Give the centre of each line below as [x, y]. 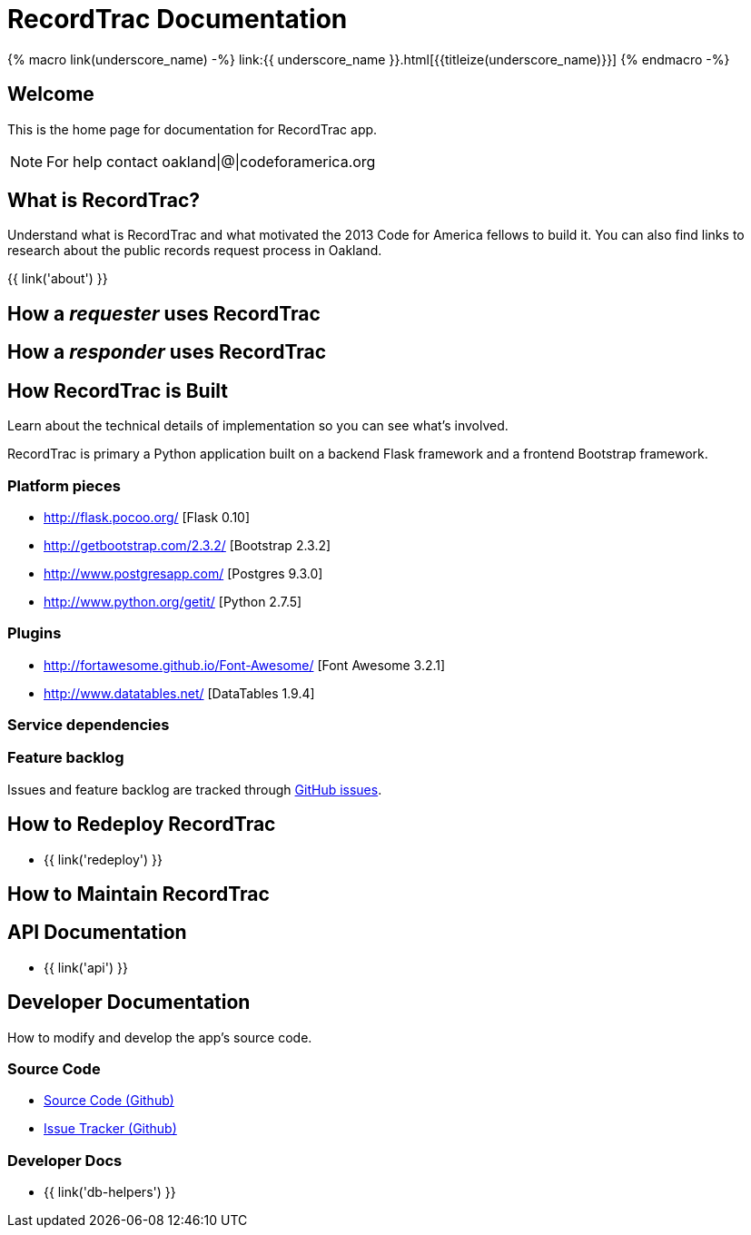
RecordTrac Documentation [178, 19]
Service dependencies [89, 725]
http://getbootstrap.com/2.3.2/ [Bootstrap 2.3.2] [188, 545]
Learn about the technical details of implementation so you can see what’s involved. [258, 426]
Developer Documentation [129, 1003]
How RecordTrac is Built [118, 390]
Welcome [51, 94]
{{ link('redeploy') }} [103, 859]
